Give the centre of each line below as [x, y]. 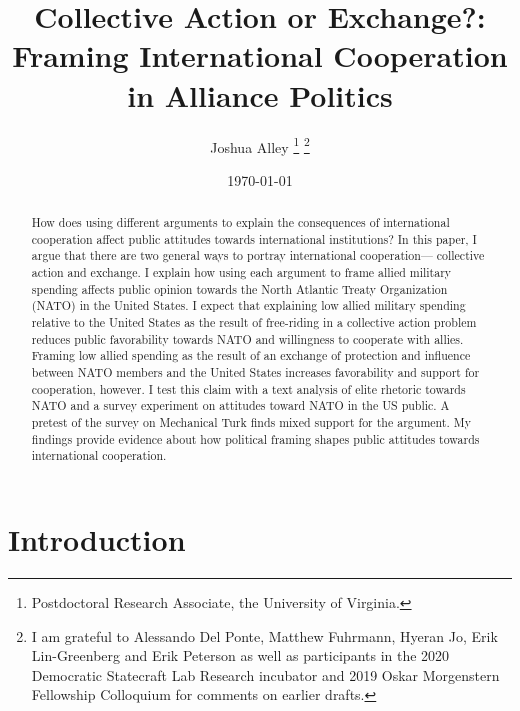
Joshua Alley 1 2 [260, 145]
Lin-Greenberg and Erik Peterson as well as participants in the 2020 [240, 655]
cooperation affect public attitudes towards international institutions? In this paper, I [254, 238]
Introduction [97, 538]
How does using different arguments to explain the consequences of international [240, 222]
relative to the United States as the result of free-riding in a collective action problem [254, 322]
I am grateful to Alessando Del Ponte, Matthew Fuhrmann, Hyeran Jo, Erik [264, 635]
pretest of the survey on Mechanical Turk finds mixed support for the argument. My [251, 422]
